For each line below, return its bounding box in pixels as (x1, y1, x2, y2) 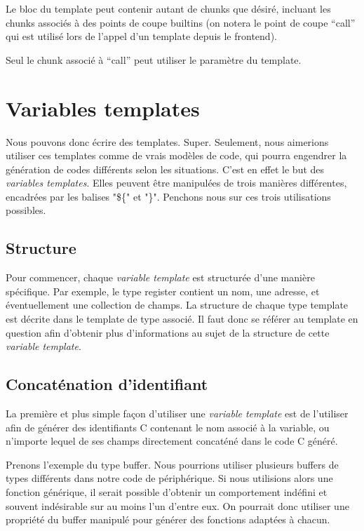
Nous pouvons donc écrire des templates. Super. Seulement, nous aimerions (6, 134, 329, 149)
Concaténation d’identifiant (6, 373, 208, 395)
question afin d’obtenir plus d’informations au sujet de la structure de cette (6, 325, 330, 340)
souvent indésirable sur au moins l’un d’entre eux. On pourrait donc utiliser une (6, 498, 349, 513)
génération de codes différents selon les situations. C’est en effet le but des (6, 161, 325, 176)
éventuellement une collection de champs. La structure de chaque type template (6, 297, 349, 312)
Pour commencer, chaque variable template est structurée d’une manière (6, 270, 315, 285)
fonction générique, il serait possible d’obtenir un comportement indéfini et (6, 485, 328, 499)
